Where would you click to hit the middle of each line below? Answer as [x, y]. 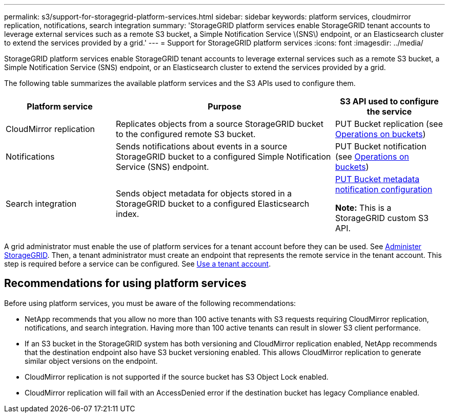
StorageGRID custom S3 [382, 218]
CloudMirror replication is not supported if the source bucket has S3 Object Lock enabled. [177, 377]
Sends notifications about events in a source [202, 146]
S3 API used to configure [389, 101]
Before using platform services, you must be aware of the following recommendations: [150, 303]
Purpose [224, 106]
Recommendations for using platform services [125, 283]
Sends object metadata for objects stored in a [204, 193]
